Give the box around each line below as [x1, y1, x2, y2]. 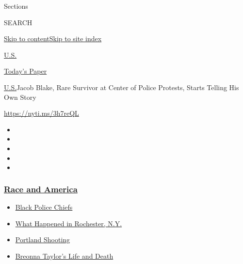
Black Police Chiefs [15, 202, 73, 212]
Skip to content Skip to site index [4, 33, 102, 44]
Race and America [4, 183, 78, 195]
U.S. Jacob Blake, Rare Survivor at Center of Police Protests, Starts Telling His [4, 82, 239, 92]
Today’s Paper [4, 66, 47, 76]
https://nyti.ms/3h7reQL [4, 108, 79, 118]
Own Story [4, 92, 36, 102]
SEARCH [4, 17, 32, 27]
